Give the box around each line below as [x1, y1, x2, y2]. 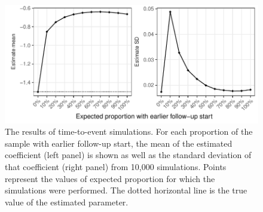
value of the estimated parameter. [5, 195, 129, 208]
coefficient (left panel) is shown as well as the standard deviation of [5, 149, 252, 161]
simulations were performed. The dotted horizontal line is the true [5, 184, 247, 196]
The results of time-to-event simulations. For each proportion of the [5, 125, 253, 138]
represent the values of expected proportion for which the [5, 172, 215, 184]
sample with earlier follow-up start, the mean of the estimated [5, 137, 233, 149]
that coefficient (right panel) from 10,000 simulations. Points [5, 160, 227, 173]
